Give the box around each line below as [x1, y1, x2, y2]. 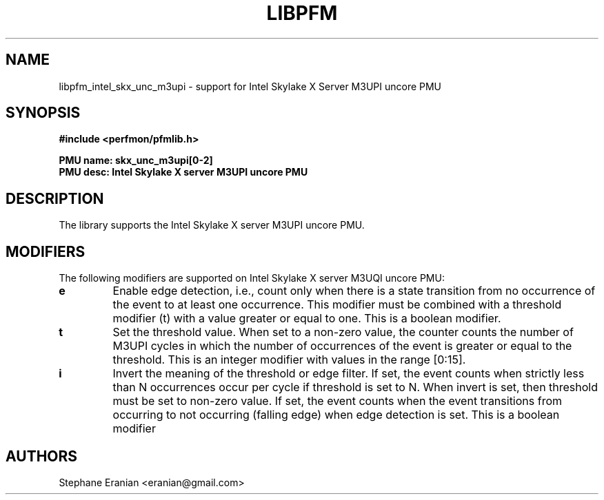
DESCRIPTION [6, 189, 104, 207]
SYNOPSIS [6, 104, 81, 122]
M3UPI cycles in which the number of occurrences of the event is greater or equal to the [112, 339, 572, 353]
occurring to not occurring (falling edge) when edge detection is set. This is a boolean [112, 408, 560, 422]
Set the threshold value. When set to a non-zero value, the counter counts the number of [112, 325, 574, 340]
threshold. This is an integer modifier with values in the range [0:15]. [112, 353, 466, 367]
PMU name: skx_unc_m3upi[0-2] [59, 154, 213, 167]
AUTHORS [6, 447, 78, 465]
